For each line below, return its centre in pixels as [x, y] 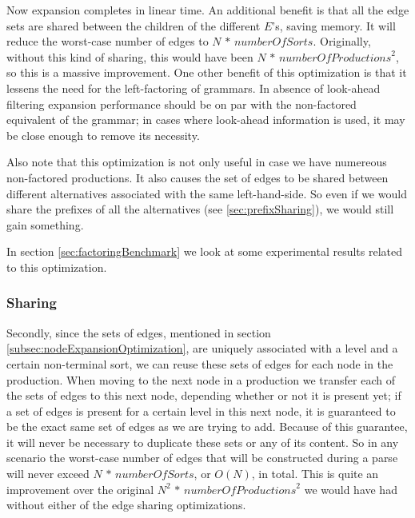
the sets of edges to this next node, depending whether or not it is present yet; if [204, 395]
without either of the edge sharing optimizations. [126, 505]
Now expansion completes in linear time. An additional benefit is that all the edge [208, 10]
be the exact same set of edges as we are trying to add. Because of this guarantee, [207, 426]
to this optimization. [57, 267]
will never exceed [48, 474]
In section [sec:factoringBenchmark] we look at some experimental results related [205, 251]
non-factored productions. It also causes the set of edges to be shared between [198, 177]
